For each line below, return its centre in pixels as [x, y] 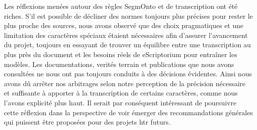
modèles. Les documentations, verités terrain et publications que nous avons [119, 64]
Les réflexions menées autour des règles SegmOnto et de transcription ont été [121, 6]
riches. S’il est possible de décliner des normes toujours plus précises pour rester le [128, 16]
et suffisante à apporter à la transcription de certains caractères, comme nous [121, 93]
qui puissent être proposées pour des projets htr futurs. [87, 122]
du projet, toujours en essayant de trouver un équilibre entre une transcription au [128, 45]
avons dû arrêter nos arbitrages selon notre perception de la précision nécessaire [125, 83]
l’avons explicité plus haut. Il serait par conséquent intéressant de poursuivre [120, 102]
